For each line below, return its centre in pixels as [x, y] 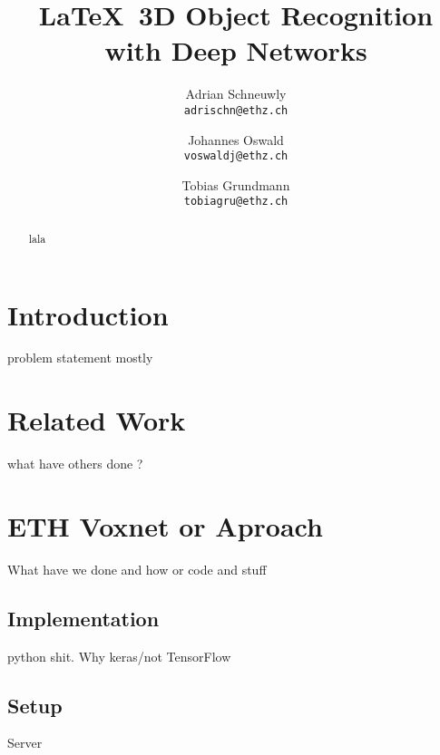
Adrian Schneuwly [236, 94]
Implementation [83, 618]
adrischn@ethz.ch [236, 110]
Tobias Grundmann [236, 184]
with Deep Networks [236, 50]
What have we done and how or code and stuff [137, 569]
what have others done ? [75, 464]
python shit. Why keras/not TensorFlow [119, 656]
